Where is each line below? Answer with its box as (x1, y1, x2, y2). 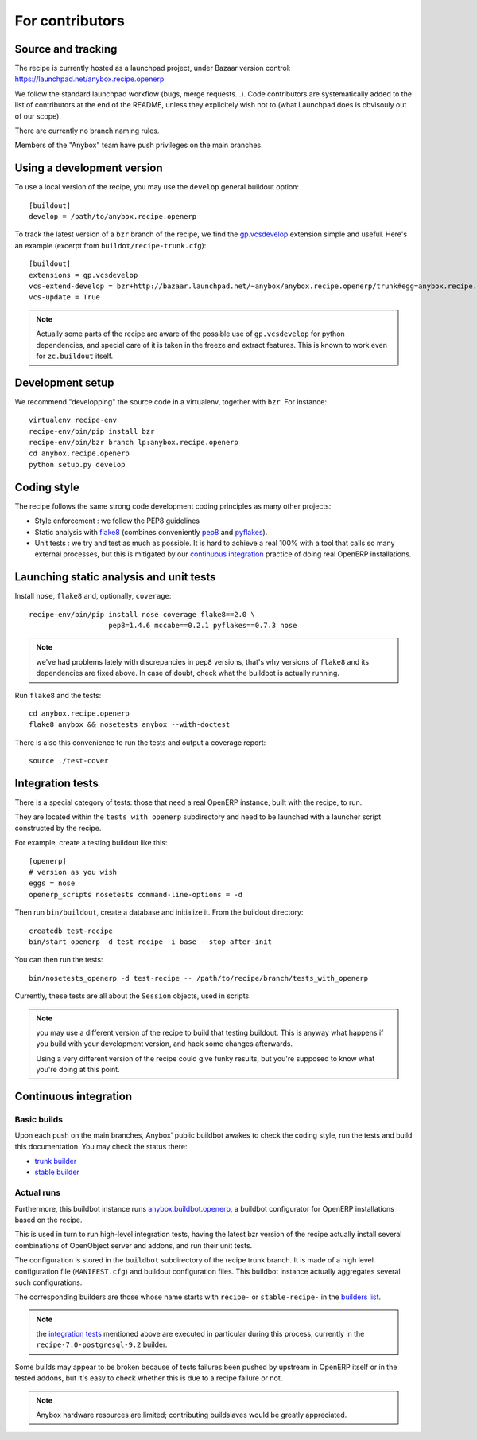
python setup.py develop (29, 460, 126, 469)
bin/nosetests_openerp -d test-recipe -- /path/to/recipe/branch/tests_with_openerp (29, 974, 369, 982)
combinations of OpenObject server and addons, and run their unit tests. (14, 1240, 253, 1250)
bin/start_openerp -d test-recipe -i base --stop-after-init (29, 937, 272, 946)
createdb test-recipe (29, 926, 113, 935)
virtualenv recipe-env (29, 416, 118, 425)
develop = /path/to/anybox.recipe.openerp (29, 212, 197, 221)
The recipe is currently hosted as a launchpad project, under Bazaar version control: (14, 64, 291, 73)
